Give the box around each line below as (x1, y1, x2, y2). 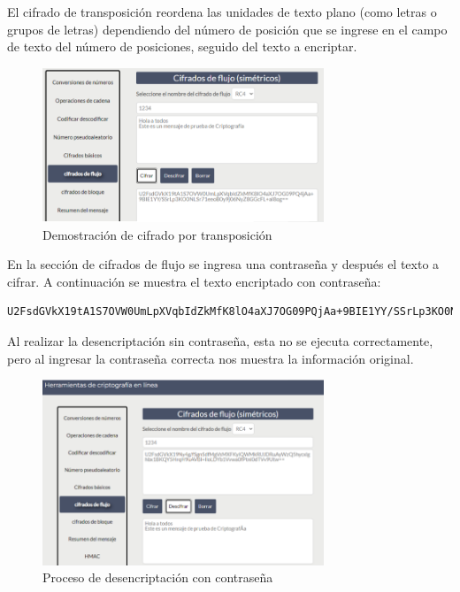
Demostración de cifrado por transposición (42, 225, 272, 243)
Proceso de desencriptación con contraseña (42, 568, 273, 587)
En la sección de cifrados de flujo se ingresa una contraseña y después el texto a (7, 255, 440, 273)
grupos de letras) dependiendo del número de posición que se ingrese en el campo (7, 19, 448, 38)
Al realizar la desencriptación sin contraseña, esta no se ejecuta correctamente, (7, 331, 433, 350)
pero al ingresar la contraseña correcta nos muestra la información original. (7, 349, 414, 367)
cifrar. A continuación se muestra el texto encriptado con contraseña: (7, 272, 381, 290)
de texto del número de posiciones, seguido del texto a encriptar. (7, 37, 357, 56)
